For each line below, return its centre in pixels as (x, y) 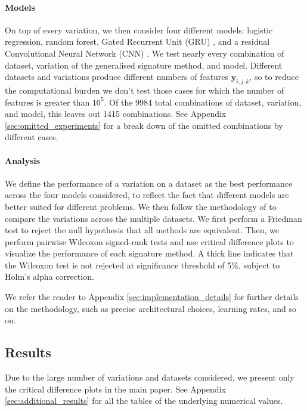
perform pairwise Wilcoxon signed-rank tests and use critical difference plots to (149, 241)
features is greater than (47, 102)
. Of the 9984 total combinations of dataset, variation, (203, 102)
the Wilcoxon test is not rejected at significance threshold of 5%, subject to (142, 265)
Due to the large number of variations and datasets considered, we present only (150, 377)
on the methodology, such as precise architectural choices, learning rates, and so (151, 308)
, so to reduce (274, 77)
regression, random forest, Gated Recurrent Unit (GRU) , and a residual (137, 41)
